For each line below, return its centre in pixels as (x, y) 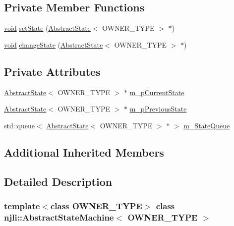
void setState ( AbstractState (47, 28)
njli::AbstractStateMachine (59, 217)
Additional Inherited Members (84, 152)
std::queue (19, 125)
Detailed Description (58, 181)
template (22, 205)
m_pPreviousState (158, 109)
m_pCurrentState (157, 92)
